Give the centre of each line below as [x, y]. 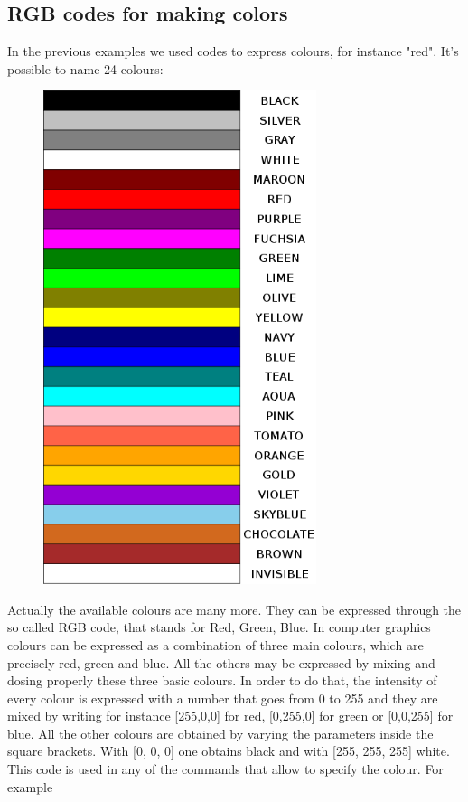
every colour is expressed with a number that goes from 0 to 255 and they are [223, 698]
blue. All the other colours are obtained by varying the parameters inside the [220, 733]
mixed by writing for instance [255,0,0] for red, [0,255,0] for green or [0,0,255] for [230, 716]
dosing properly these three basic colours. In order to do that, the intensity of [222, 680]
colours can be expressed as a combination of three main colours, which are [215, 644]
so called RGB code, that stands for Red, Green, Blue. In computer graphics [219, 627]
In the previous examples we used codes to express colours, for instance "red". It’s [233, 51]
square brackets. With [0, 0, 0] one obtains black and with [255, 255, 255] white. [229, 751]
